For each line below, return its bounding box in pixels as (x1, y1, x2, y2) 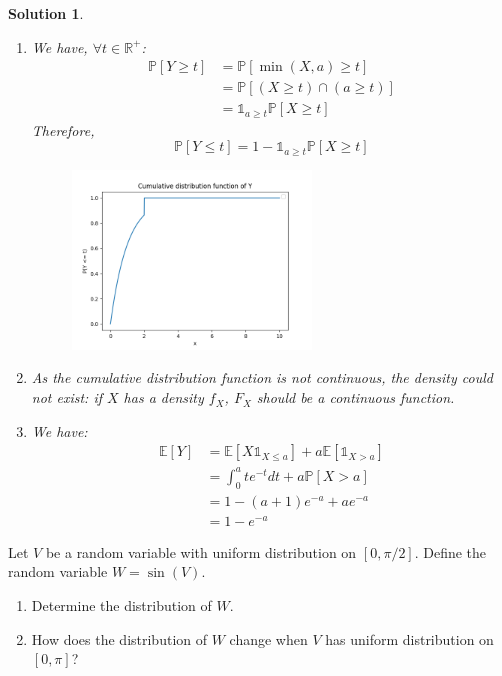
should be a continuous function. (256, 387, 455, 408)
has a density (123, 387, 204, 408)
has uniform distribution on (325, 628, 494, 649)
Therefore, (31, 119, 95, 140)
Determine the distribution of (31, 594, 212, 615)
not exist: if (31, 387, 102, 408)
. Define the (414, 541, 487, 562)
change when (229, 628, 308, 649)
